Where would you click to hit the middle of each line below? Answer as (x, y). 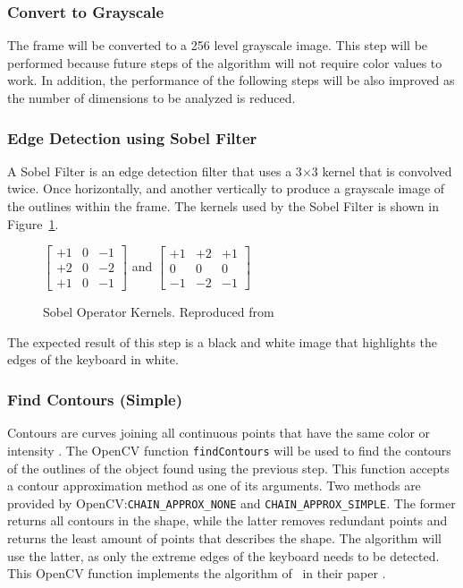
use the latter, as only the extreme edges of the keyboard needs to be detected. (223, 555)
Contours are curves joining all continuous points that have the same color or (219, 433)
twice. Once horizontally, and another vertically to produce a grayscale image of (226, 188)
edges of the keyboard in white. (93, 359)
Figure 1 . (33, 223)
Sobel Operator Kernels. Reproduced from (159, 312)
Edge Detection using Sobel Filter (132, 137)
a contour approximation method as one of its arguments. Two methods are (214, 486)
